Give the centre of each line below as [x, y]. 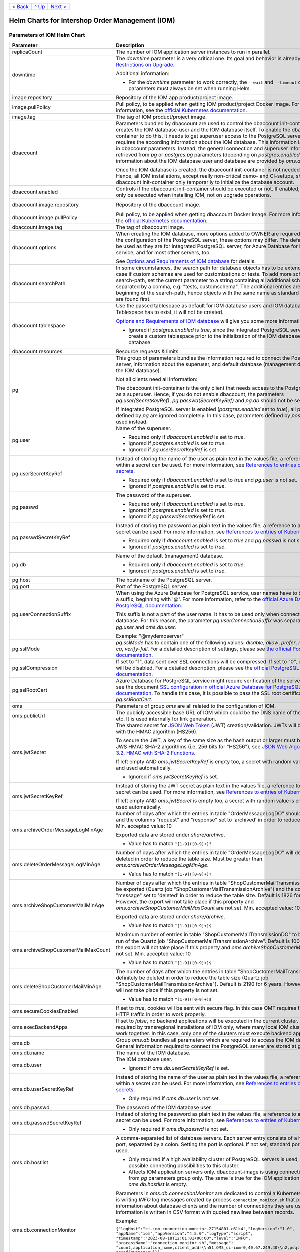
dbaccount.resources [37, 351]
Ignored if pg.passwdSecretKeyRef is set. [177, 516]
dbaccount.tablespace [39, 325]
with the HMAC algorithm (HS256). [157, 731]
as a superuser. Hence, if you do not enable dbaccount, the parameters [200, 394]
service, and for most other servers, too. [163, 252]
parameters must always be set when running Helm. [190, 88]
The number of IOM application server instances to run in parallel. [193, 52]
